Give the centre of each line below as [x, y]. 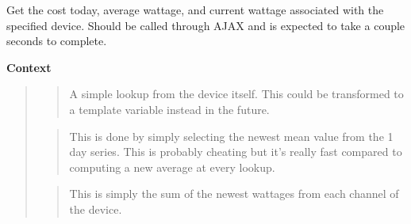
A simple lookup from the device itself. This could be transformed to [236, 94]
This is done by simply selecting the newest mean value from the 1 [231, 136]
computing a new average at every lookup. [172, 167]
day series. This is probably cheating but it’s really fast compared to [236, 152]
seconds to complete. [57, 41]
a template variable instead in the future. [169, 109]
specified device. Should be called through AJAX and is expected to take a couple [206, 25]
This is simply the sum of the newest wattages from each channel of [234, 194]
